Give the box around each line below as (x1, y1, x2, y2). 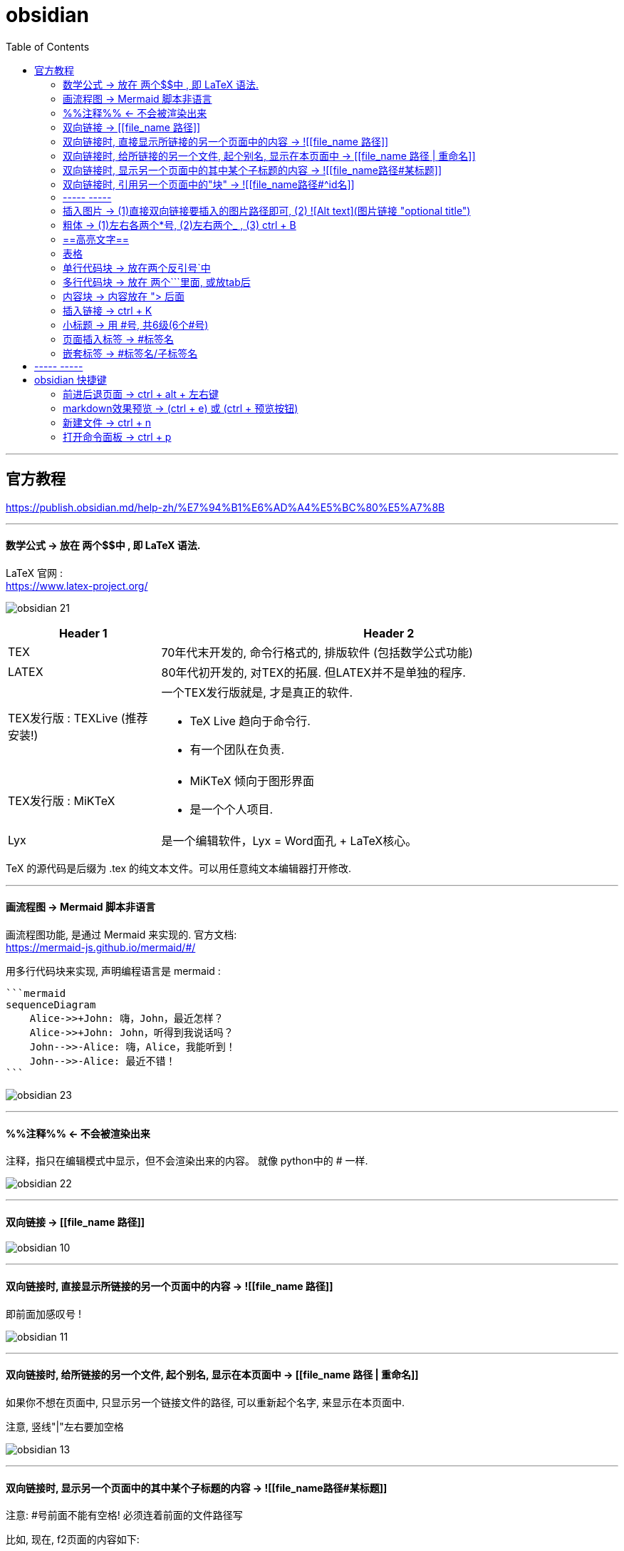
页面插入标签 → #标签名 (63, 332, 175, 345)
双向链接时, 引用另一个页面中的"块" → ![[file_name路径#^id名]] (63, 178, 355, 190)
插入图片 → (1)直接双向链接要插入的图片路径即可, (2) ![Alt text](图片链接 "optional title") (63, 204, 471, 217)
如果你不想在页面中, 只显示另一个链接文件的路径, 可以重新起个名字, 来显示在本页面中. (6, 1396, 405, 1408)
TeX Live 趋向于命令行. (189, 713, 311, 728)
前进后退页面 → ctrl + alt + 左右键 (63, 387, 219, 400)
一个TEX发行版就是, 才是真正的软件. (161, 685, 353, 700)
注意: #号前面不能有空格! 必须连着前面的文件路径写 (6, 1509, 243, 1522)
